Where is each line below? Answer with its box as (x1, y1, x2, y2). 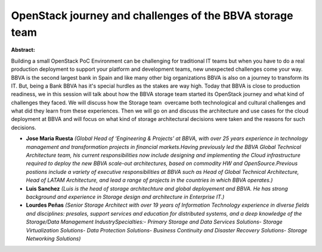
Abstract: (11, 46, 35, 54)
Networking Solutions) (26, 235, 81, 242)
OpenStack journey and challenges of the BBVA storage (11, 9, 293, 22)
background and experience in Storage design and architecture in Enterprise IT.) (26, 193, 225, 200)
